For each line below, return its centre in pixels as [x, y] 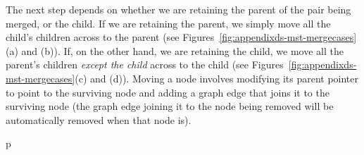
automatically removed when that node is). [99, 119]
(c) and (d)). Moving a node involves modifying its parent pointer [217, 78]
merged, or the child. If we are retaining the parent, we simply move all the [168, 23]
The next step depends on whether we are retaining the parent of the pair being [178, 9]
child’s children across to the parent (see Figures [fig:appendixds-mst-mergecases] [181, 37]
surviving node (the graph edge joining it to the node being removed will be [170, 106]
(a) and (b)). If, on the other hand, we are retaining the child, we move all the [175, 50]
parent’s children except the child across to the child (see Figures [145, 64]
